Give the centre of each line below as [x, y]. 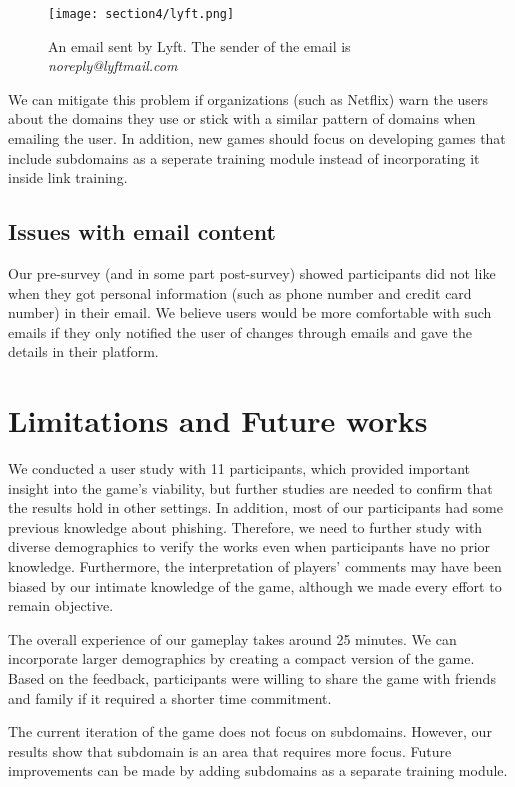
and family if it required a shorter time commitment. [170, 697]
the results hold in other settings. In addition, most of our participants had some [255, 507]
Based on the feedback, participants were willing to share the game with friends [252, 678]
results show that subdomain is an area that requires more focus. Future [230, 750]
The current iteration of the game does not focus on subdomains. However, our [250, 731]
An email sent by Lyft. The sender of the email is [199, 45]
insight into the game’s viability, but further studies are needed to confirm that [250, 487]
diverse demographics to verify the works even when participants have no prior [249, 546]
